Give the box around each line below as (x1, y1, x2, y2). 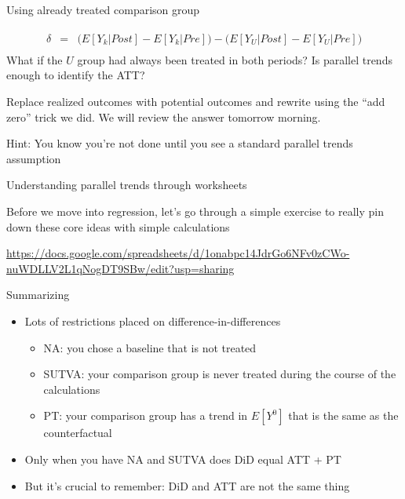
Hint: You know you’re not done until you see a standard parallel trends (6, 135, 353, 151)
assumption (6, 150, 61, 166)
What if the (6, 51, 63, 67)
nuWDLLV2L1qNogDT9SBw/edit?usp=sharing (6, 260, 235, 276)
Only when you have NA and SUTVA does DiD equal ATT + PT (24, 450, 341, 467)
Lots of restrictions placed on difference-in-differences (24, 313, 281, 329)
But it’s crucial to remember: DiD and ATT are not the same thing (24, 477, 350, 494)
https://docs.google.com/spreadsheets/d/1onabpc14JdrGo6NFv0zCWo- (6, 245, 350, 261)
